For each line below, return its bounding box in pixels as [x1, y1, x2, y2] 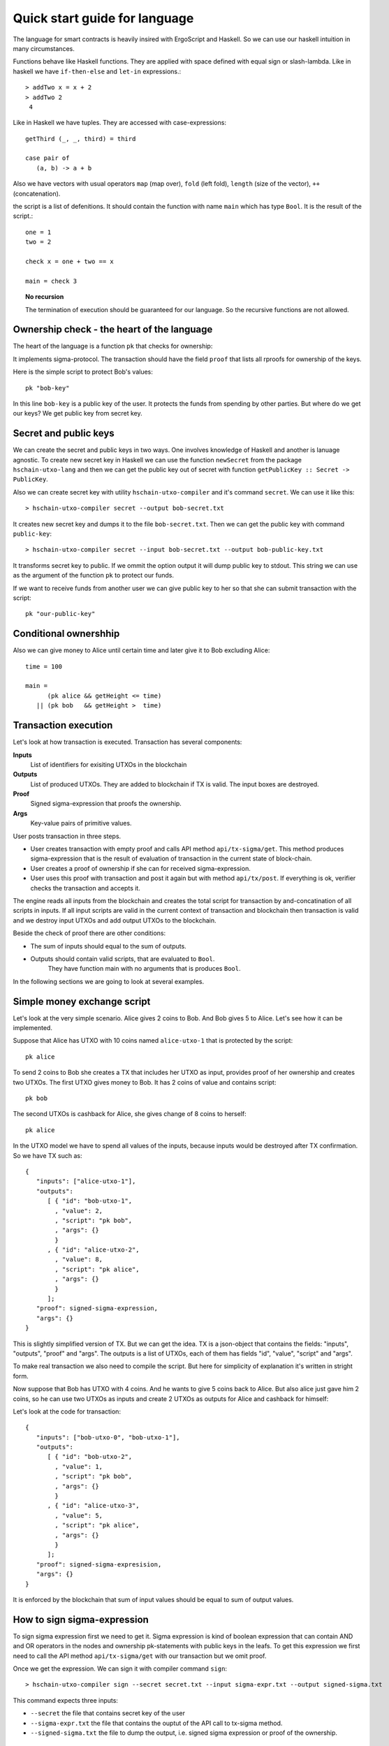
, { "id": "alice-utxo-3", [47, 1502, 140, 1510]
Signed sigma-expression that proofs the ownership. [30, 800, 182, 808]
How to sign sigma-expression [13, 1613, 149, 1625]
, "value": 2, [54, 1207, 103, 1215]
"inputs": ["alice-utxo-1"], [36, 1178, 136, 1185]
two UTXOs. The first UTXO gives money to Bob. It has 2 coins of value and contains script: [13, 1078, 277, 1086]
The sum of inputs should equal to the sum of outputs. [30, 941, 186, 950]
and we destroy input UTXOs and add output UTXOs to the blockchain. [13, 916, 216, 925]
